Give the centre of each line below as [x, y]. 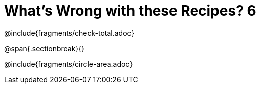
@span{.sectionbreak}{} [45, 48]
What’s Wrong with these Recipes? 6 [130, 11]
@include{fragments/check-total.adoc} [69, 33]
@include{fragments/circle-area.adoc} [69, 64]
